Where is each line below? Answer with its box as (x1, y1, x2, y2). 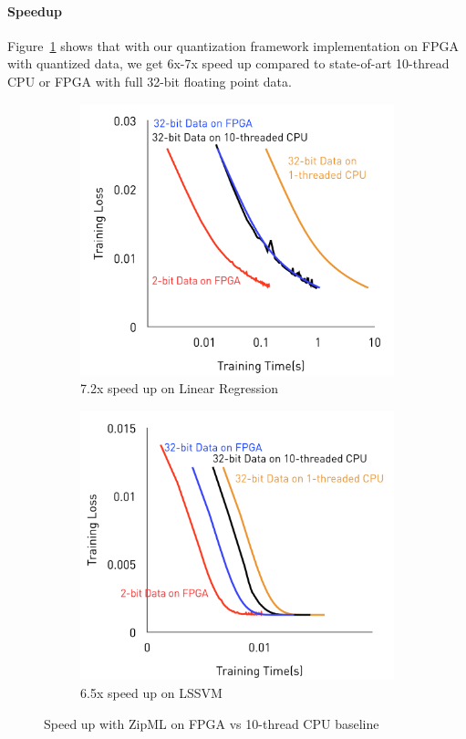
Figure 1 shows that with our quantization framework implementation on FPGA (7, 36, 459, 55)
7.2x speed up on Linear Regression (80, 379, 278, 398)
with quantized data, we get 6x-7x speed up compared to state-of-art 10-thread (7, 54, 450, 73)
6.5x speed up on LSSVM (80, 682, 223, 702)
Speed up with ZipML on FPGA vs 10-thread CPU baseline (44, 713, 379, 733)
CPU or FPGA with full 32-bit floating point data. (7, 71, 292, 90)
